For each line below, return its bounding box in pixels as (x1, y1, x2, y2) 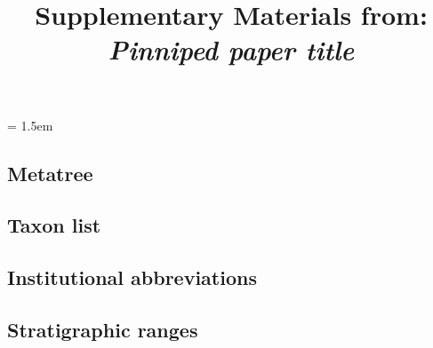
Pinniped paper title (108, 31, 355, 68)
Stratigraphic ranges (7, 315, 198, 343)
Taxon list (7, 211, 101, 239)
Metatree (7, 159, 93, 186)
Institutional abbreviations (7, 264, 257, 291)
